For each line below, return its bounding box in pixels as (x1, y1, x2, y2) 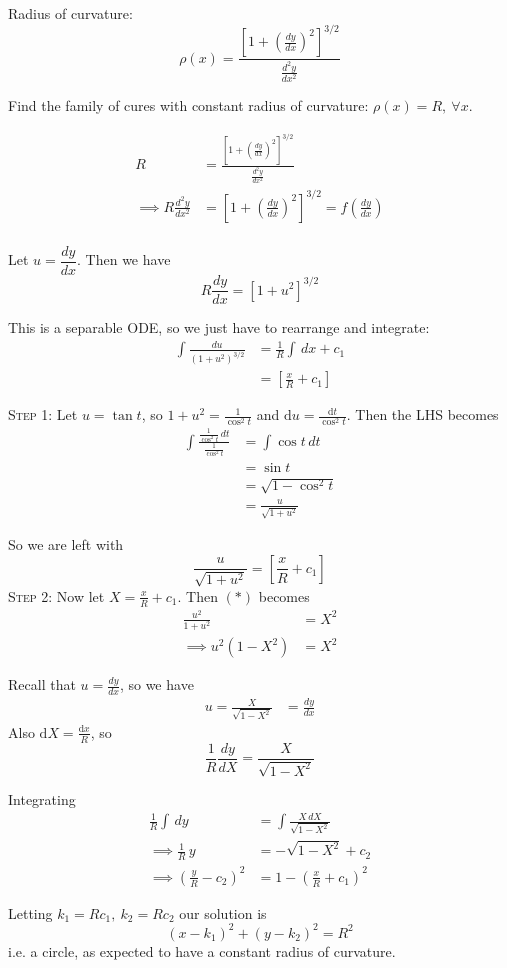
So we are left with (8, 534, 124, 555)
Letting (8, 902, 53, 923)
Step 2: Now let (8, 585, 105, 606)
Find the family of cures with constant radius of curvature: (8, 94, 369, 115)
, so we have (119, 674, 194, 695)
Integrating (8, 789, 76, 810)
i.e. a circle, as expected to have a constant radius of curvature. (8, 940, 396, 961)
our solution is (179, 902, 267, 923)
